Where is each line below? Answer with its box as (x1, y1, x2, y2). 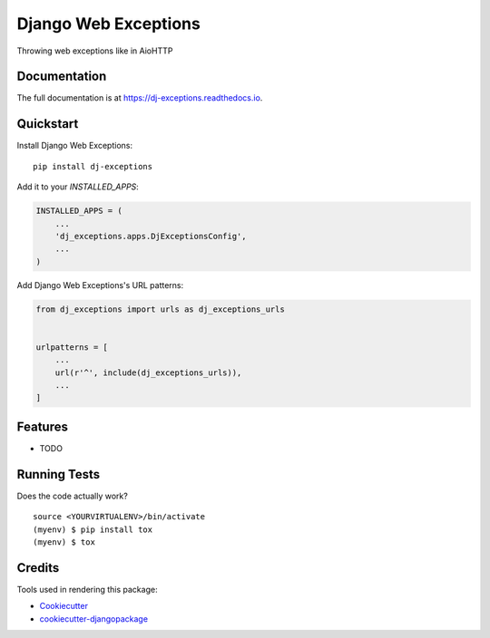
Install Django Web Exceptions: (16, 140, 133, 151)
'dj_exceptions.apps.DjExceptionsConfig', (54, 231, 247, 241)
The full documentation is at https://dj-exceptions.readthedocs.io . (16, 92, 263, 103)
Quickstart (16, 116, 79, 131)
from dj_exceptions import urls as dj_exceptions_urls (35, 304, 285, 314)
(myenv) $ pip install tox (33, 524, 153, 535)
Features (16, 419, 68, 434)
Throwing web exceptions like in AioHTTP (16, 45, 173, 56)
